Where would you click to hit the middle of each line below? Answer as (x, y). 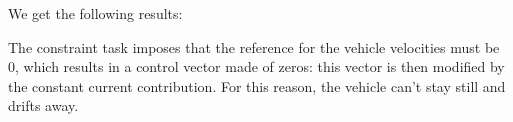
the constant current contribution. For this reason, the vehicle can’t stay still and (257, 85)
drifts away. (43, 105)
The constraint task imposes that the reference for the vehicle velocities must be (254, 46)
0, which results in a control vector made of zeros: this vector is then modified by (256, 66)
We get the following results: (95, 13)
